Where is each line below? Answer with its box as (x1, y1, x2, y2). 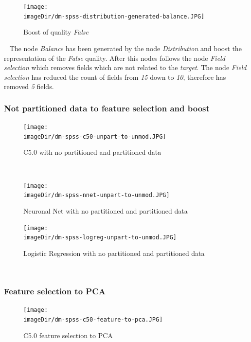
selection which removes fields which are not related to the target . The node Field (4, 62, 247, 72)
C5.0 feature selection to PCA (23, 330, 113, 340)
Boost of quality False (23, 27, 89, 37)
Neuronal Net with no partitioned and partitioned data (23, 205, 188, 216)
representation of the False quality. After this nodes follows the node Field (4, 53, 225, 63)
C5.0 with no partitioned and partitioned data (23, 147, 161, 157)
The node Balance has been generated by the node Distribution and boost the (9, 43, 242, 53)
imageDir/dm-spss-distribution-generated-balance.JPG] (23, 13, 205, 20)
